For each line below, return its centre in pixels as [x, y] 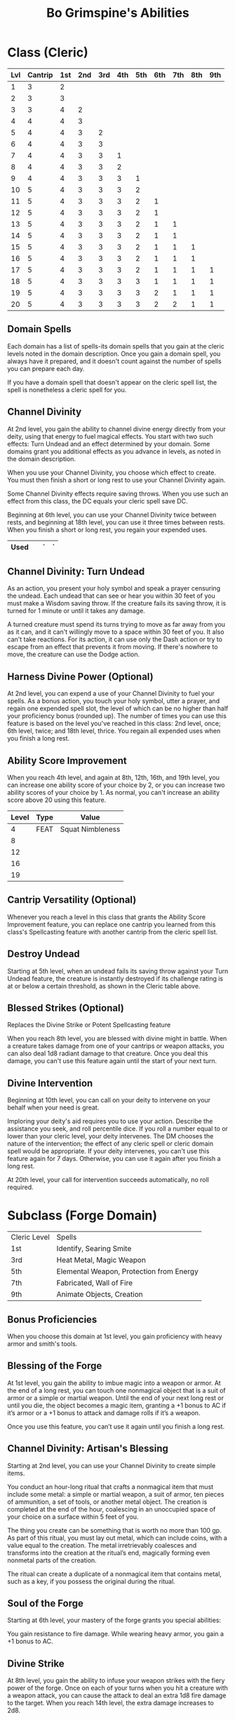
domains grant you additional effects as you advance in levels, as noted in [114, 451]
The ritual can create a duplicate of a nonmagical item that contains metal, [115, 1574]
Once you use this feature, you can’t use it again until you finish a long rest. [116, 1426]
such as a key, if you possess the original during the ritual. [91, 1581]
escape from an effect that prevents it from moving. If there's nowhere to [113, 647]
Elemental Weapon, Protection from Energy [127, 1272]
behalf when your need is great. [53, 1107]
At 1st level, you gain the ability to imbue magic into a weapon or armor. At [114, 1383]
